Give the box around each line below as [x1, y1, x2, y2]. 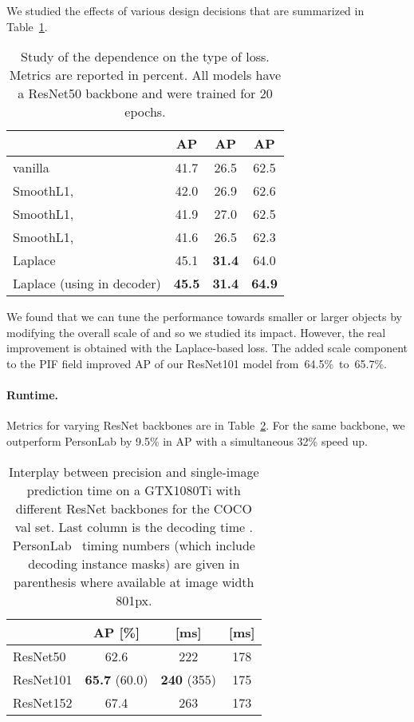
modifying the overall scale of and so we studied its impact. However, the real [6, 323, 386, 340]
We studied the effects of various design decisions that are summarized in [6, 2, 365, 18]
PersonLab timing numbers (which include [12, 535, 255, 554]
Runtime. [6, 387, 59, 403]
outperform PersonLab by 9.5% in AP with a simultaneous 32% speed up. [6, 432, 368, 449]
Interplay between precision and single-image [9, 462, 259, 481]
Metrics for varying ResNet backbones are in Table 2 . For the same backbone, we [6, 417, 405, 434]
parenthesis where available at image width [14, 572, 254, 591]
